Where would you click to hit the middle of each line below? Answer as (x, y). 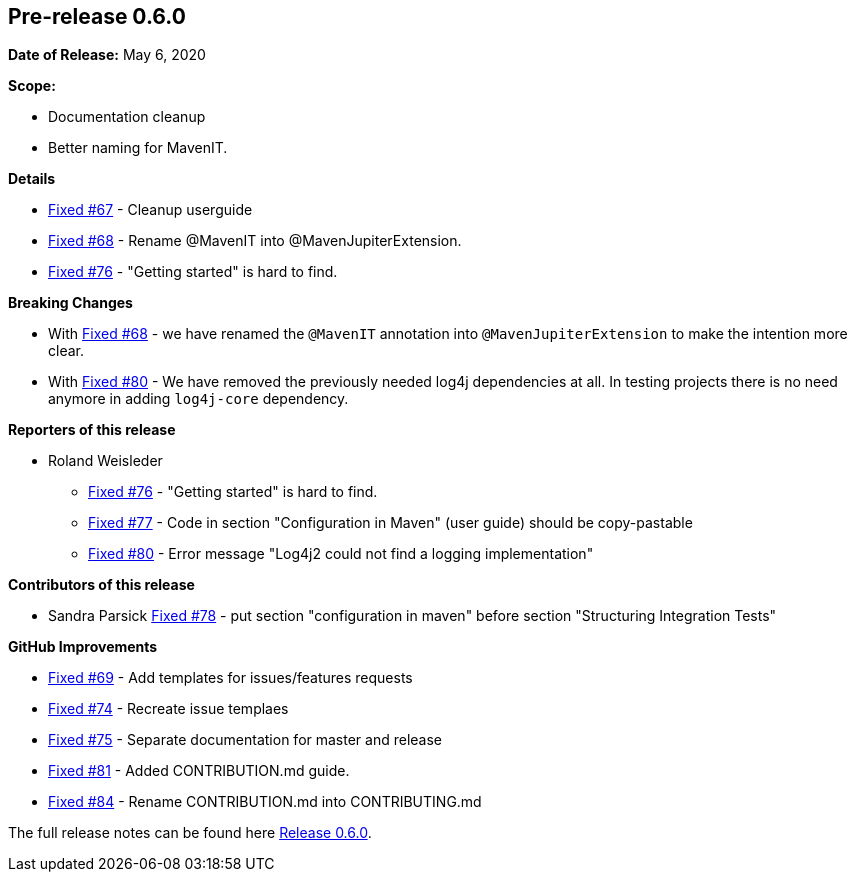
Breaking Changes (70, 303)
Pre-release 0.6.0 (97, 16)
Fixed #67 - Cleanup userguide (150, 210)
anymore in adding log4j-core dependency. (198, 399)
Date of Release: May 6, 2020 (107, 55)
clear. (66, 351)
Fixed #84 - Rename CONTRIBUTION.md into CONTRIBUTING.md (265, 802)
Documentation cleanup (127, 117)
